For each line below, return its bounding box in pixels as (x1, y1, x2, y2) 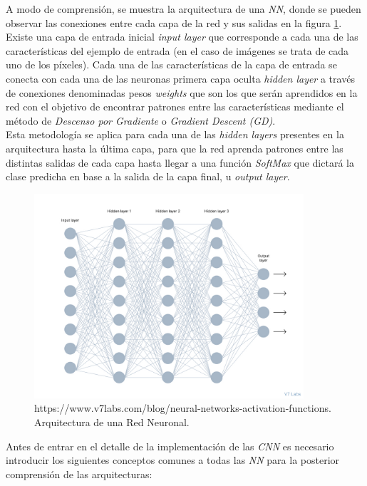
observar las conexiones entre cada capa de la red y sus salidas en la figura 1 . (6, 15, 342, 30)
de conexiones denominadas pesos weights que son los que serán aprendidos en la (6, 85, 358, 100)
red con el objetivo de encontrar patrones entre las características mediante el (6, 99, 344, 114)
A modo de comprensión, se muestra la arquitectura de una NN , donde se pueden (6, 1, 361, 16)
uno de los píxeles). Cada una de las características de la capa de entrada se (6, 57, 337, 72)
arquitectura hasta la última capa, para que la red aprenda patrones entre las (6, 140, 343, 155)
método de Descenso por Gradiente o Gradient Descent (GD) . (6, 113, 276, 128)
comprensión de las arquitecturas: (6, 466, 153, 481)
